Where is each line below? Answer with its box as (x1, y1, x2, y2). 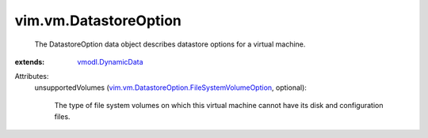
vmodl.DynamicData (77, 57, 143, 66)
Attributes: (14, 72, 49, 81)
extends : (14, 57, 45, 66)
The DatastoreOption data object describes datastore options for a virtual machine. (34, 39, 306, 49)
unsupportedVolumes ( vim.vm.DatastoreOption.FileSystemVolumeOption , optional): (34, 83, 307, 92)
